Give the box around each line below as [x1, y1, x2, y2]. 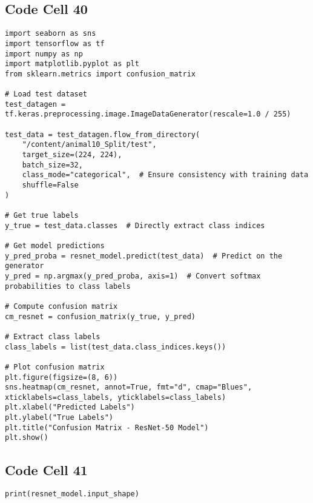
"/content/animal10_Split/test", [22, 140, 157, 149]
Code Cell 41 [5, 460, 88, 479]
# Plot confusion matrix [5, 362, 105, 371]
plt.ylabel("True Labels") [5, 413, 113, 422]
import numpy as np [5, 49, 83, 58]
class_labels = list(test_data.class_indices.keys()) [5, 342, 226, 351]
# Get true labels [5, 211, 79, 220]
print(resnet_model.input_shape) [5, 490, 139, 499]
